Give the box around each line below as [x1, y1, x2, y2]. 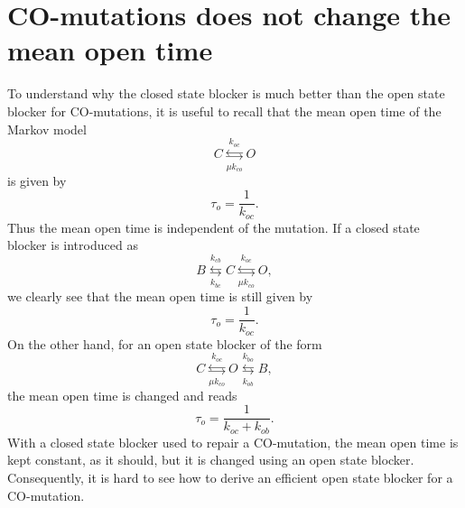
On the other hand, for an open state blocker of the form [7, 334, 322, 353]
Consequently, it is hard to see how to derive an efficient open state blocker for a [7, 467, 453, 486]
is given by [7, 171, 67, 189]
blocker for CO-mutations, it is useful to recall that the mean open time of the [7, 101, 442, 120]
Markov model [7, 119, 87, 138]
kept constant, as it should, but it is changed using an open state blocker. [7, 450, 414, 469]
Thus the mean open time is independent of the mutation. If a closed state [7, 217, 420, 236]
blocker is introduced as [7, 236, 138, 254]
